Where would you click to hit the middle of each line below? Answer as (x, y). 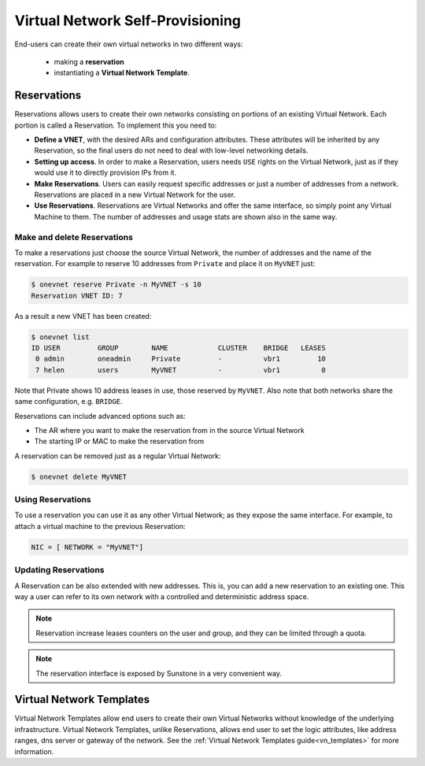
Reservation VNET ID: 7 (77, 296)
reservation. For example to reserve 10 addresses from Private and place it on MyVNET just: (165, 264)
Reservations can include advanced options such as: (100, 416)
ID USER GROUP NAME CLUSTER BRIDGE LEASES (179, 348)
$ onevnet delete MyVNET (79, 477)
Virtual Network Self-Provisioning (128, 20)
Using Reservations (53, 500)
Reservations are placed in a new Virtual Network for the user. (135, 194)
